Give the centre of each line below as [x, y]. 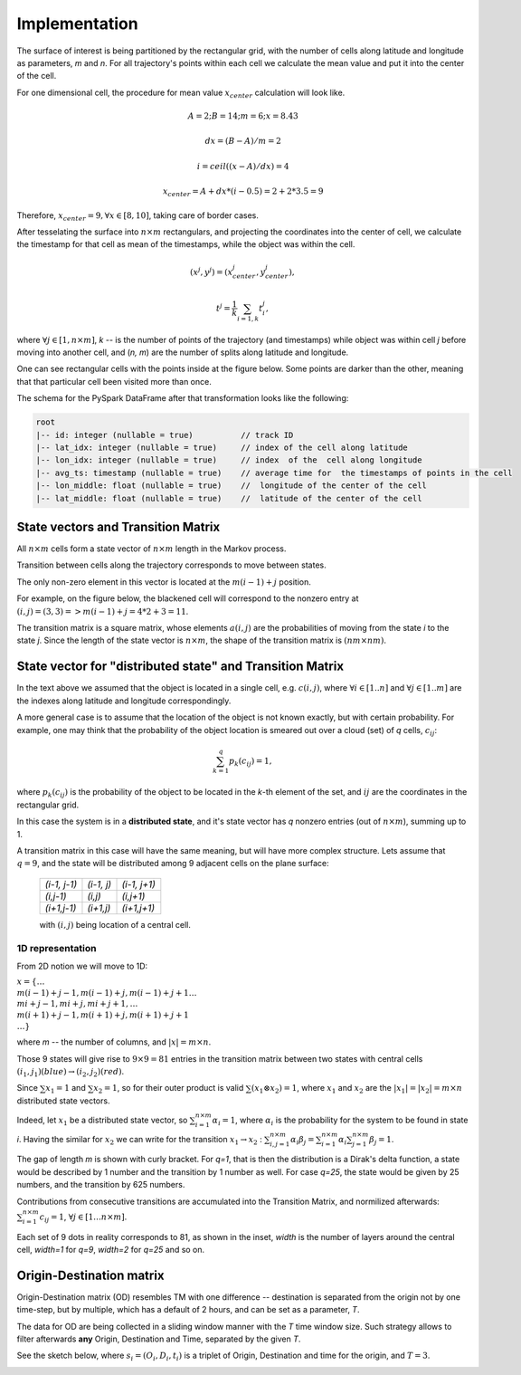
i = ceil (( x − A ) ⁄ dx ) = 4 [243, 166]
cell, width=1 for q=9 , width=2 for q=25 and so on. [111, 1249]
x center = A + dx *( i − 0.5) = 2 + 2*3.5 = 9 [243, 192]
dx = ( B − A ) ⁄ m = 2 [243, 141]
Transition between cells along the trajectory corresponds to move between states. [171, 565]
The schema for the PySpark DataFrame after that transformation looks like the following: [183, 398]
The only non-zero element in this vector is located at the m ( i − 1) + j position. [164, 582]
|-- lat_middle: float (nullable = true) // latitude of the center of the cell [229, 498]
